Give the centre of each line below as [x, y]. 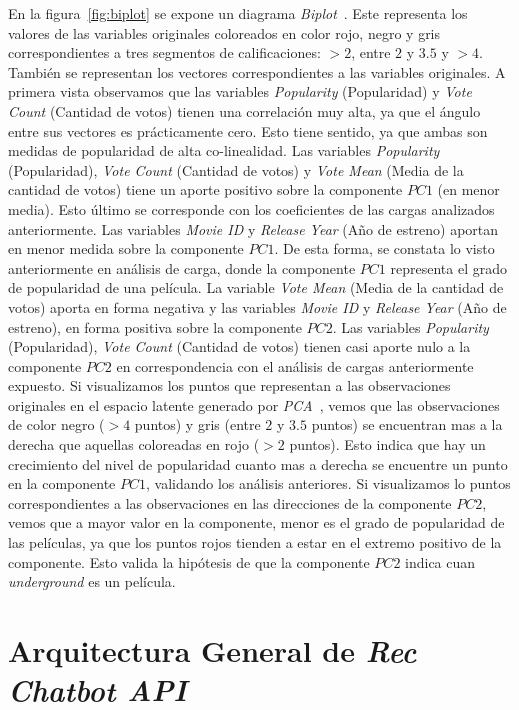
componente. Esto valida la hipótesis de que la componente [189, 561]
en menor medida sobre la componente [126, 248]
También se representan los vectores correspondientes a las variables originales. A [257, 71]
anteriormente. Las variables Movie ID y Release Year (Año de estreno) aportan [253, 228]
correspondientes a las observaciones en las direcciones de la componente [230, 502]
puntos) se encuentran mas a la [407, 424]
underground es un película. [92, 581]
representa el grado [448, 267]
